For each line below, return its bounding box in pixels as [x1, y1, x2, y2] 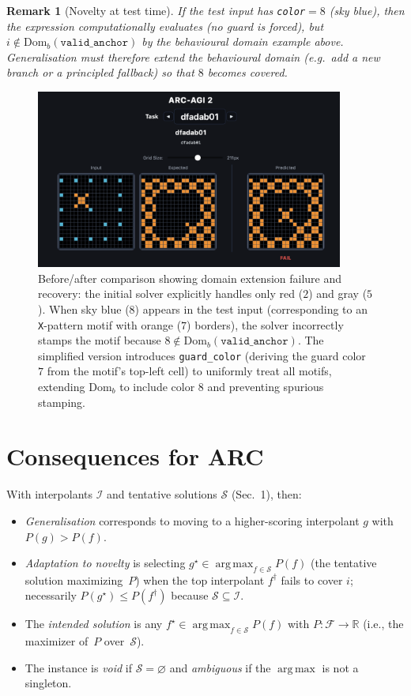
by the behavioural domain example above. [141, 33, 344, 50]
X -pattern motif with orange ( [38, 316, 182, 333]
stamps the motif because [38, 332, 161, 348]
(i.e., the [363, 615, 404, 632]
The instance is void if [25, 659, 133, 675]
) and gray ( [308, 285, 368, 302]
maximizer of [25, 633, 89, 649]
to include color [119, 378, 195, 394]
